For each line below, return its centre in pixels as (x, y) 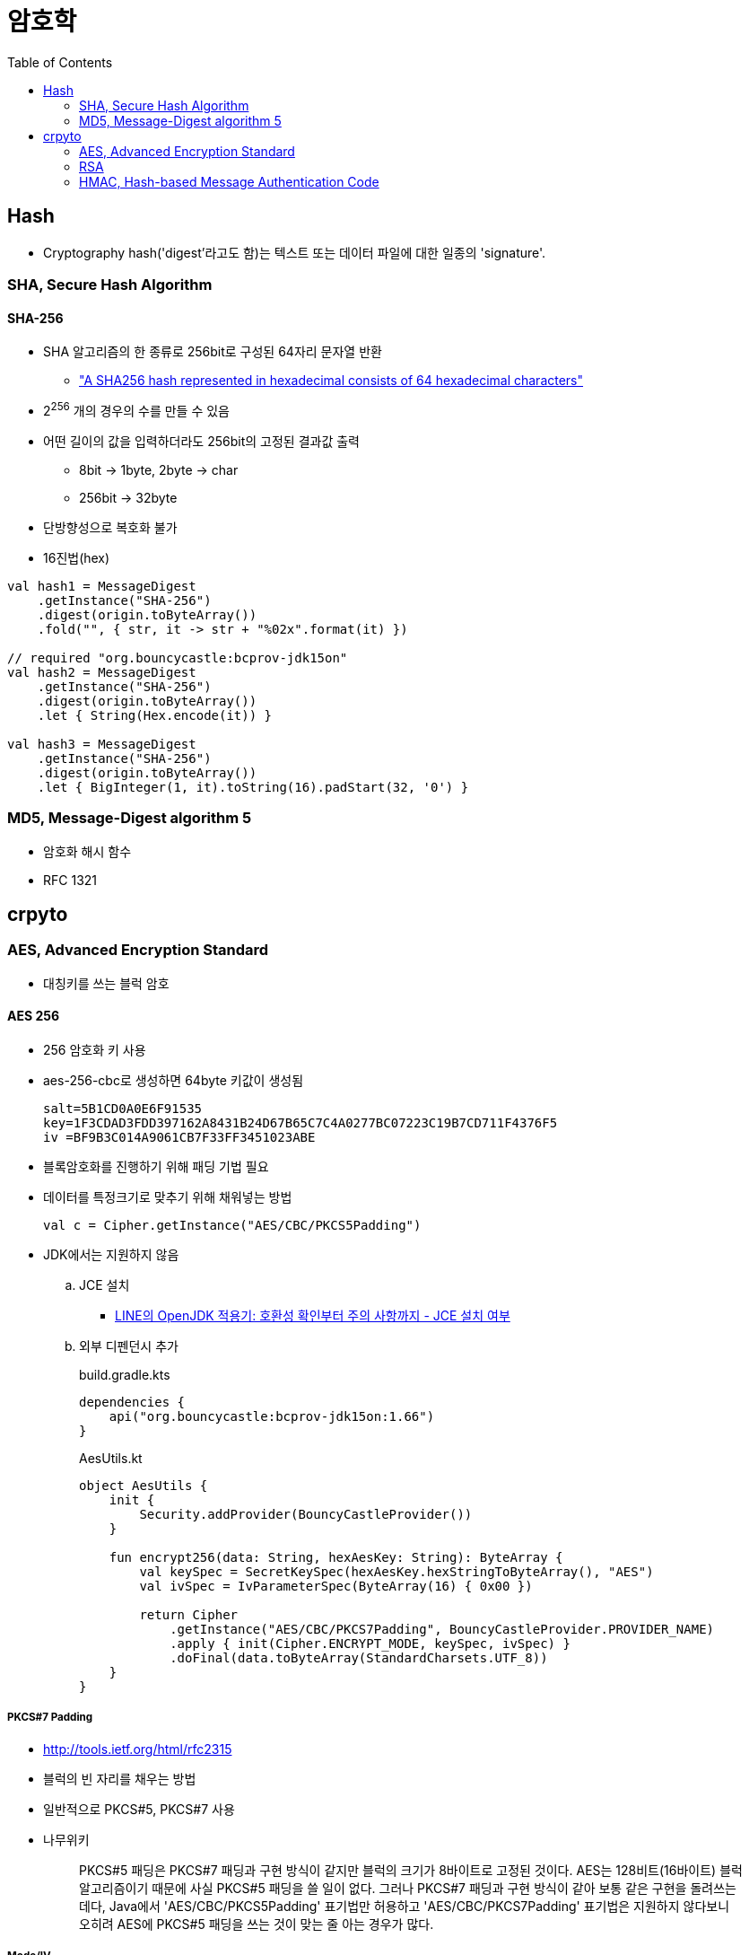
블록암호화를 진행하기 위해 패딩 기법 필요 (156, 1167)
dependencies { (132, 1403)
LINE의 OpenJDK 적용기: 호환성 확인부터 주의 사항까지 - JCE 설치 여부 (313, 1316)
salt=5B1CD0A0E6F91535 (123, 1109)
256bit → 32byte (128, 497)
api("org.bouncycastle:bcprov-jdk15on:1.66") (272, 1417)
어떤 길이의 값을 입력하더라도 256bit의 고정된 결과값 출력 (201, 441)
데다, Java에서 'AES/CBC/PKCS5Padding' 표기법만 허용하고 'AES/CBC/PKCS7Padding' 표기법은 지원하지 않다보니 (405, 1906)
